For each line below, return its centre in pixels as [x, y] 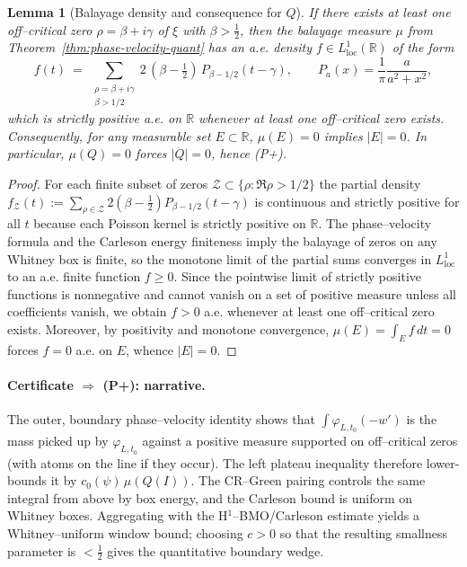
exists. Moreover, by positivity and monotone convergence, [168, 328]
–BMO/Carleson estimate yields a [326, 515]
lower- [443, 462]
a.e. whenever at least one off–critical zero [319, 311]
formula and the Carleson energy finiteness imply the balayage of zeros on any [222, 241]
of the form [423, 47]
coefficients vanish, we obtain [87, 311]
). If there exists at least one [373, 12]
